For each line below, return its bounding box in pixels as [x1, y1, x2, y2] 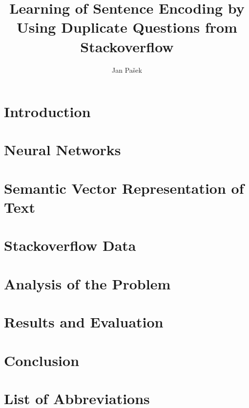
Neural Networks [4, 140, 121, 160]
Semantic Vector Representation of [4, 178, 244, 198]
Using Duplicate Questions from [17, 17, 237, 37]
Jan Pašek [112, 64, 142, 75]
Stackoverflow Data [4, 235, 136, 255]
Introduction [4, 102, 91, 122]
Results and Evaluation [4, 312, 164, 332]
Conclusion [4, 350, 80, 370]
